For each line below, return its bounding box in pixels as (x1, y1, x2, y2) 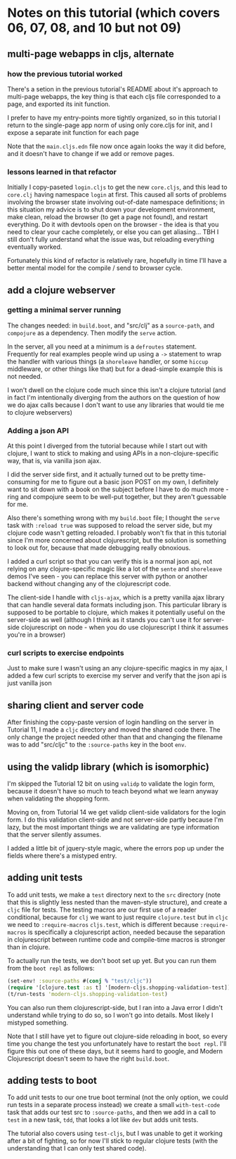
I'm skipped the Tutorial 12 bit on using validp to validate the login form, (7, 779, 216, 788)
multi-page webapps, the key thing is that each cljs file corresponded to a (7, 92, 221, 101)
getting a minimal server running (7, 305, 122, 315)
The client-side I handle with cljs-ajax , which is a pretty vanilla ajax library (7, 593, 225, 602)
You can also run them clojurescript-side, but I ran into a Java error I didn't (7, 1003, 223, 1011)
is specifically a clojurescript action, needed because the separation (27, 928, 225, 936)
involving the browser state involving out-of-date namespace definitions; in (7, 198, 225, 207)
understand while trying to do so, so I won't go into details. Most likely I (7, 1011, 214, 1019)
